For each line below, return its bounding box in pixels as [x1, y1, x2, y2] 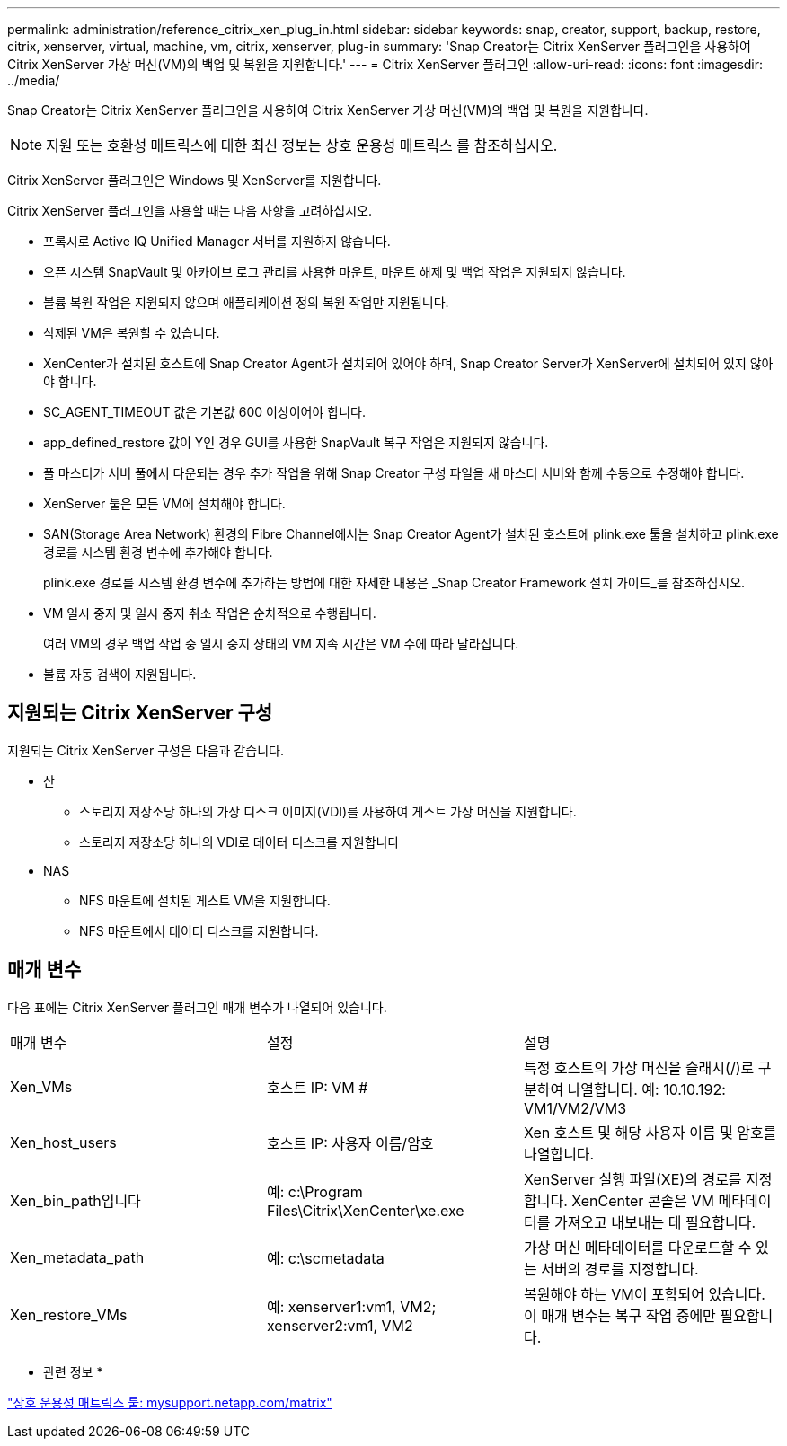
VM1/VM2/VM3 [523, 1098, 627, 1117]
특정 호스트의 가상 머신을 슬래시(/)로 [523, 1058, 755, 1077]
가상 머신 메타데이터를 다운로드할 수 [523, 1238, 752, 1256]
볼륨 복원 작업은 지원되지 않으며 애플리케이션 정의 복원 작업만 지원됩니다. [43, 295, 449, 310]
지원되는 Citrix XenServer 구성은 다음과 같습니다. [7, 742, 284, 758]
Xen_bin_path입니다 [10, 1191, 141, 1210]
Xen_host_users [10, 1133, 117, 1151]
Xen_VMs [10, 1077, 73, 1096]
